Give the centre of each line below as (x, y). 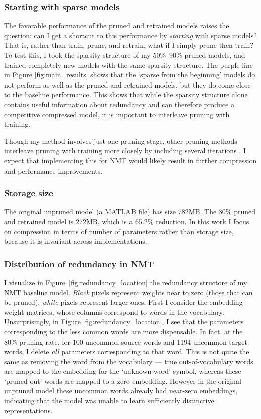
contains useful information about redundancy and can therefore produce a (119, 104)
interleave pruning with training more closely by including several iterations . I (125, 151)
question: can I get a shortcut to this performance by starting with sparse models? (130, 35)
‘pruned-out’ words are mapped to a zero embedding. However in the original (123, 381)
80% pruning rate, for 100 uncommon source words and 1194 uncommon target (126, 341)
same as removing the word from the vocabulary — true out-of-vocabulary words (129, 361)
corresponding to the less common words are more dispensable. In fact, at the (123, 331)
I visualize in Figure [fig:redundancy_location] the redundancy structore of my (126, 282)
